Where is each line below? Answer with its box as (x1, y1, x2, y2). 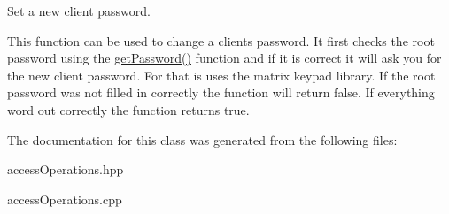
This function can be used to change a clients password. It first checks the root (7, 31, 435, 50)
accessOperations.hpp (7, 160, 124, 179)
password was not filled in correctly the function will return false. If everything (7, 83, 435, 102)
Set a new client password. (7, 2, 151, 19)
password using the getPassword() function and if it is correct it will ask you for (7, 49, 442, 67)
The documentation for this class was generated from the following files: (7, 130, 398, 149)
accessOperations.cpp (7, 189, 122, 208)
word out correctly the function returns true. (7, 100, 250, 118)
